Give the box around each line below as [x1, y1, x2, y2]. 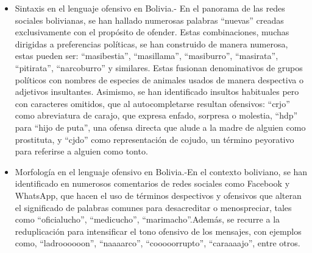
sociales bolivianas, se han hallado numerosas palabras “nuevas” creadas [15, 13, 284, 26]
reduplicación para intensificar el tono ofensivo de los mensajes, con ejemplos [15, 224, 302, 237]
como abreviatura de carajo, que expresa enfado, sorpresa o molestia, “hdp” [15, 109, 298, 122]
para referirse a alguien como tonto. [15, 145, 148, 158]
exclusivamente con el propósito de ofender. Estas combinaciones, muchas [15, 26, 289, 38]
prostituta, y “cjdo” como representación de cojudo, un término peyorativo [15, 133, 294, 145]
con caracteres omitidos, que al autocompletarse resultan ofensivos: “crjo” [15, 97, 290, 109]
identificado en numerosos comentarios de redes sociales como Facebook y [15, 177, 290, 190]
